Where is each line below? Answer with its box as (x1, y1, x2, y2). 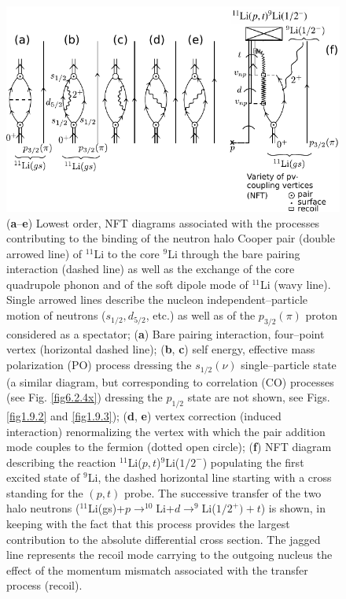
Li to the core (94, 245, 160, 261)
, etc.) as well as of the (145, 307, 256, 324)
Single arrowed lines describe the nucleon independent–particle (6, 291, 307, 308)
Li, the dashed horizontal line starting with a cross (87, 469, 332, 486)
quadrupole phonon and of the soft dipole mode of (6, 275, 248, 292)
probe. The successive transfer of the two (123, 484, 322, 501)
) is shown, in (260, 500, 326, 516)
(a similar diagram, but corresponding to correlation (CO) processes (6, 373, 334, 390)
